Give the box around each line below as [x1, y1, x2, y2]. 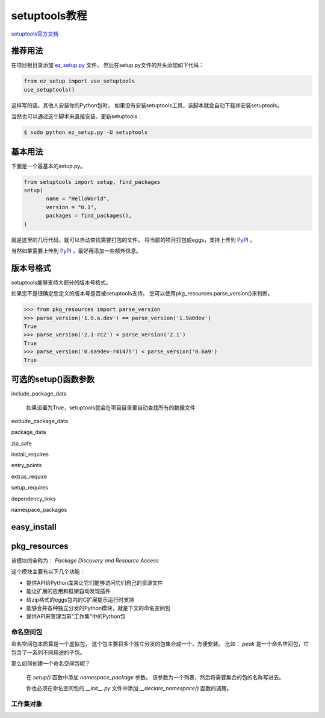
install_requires [11, 451, 49, 458]
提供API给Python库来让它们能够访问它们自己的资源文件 [26, 579, 163, 586]
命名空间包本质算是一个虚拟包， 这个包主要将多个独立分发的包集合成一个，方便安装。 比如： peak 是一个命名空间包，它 [11, 640, 309, 647]
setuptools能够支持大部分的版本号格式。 [11, 279, 111, 286]
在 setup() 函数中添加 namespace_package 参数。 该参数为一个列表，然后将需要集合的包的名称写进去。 [26, 673, 285, 681]
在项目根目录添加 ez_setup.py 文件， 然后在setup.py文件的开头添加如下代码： [11, 61, 205, 69]
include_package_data [11, 390, 67, 397]
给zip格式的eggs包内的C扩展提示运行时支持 [26, 596, 135, 603]
